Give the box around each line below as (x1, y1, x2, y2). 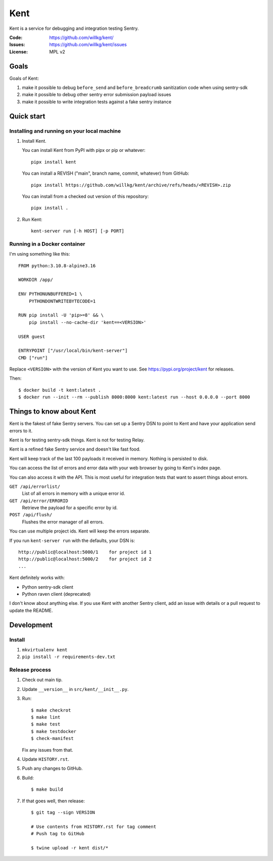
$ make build (31, 787, 63, 792)
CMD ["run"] (18, 355, 48, 360)
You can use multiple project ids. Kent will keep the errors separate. (9, 528, 150, 534)
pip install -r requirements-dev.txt (22, 654, 116, 660)
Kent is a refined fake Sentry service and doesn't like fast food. (9, 446, 141, 453)
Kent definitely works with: (9, 575, 65, 581)
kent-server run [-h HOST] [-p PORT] (31, 228, 125, 234)
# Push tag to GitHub (31, 831, 84, 837)
